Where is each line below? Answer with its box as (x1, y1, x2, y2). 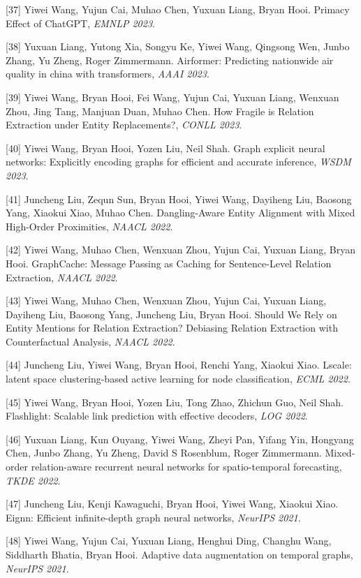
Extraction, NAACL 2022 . (6, 269, 118, 284)
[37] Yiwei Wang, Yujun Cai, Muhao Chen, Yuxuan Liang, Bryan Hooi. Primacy (6, 2, 350, 16)
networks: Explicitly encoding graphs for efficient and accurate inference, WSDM (6, 154, 351, 169)
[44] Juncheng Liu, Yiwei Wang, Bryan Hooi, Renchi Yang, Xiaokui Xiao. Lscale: (6, 357, 352, 372)
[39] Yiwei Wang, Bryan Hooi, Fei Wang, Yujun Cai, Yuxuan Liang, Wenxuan (6, 89, 339, 104)
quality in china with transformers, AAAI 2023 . (6, 66, 209, 81)
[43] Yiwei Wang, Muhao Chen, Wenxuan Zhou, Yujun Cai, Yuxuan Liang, (6, 293, 327, 308)
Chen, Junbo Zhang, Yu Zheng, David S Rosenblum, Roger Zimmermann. (6, 445, 322, 460)
